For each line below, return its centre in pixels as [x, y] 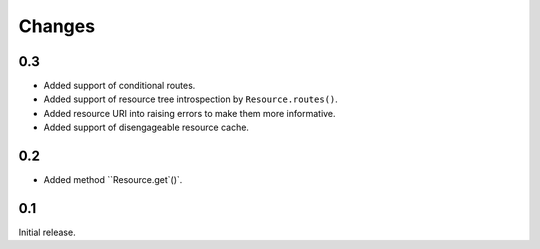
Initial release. [47, 232]
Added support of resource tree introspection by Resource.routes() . [191, 99]
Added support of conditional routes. [119, 86]
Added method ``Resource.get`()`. [113, 180]
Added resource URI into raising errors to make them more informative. [189, 113]
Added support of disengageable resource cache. [146, 127]
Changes [56, 26]
